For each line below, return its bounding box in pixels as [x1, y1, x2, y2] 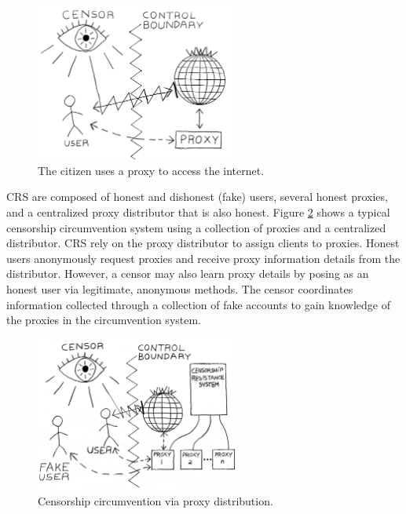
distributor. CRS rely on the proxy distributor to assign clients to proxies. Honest [6, 235, 400, 251]
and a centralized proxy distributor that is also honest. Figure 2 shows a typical [6, 204, 390, 221]
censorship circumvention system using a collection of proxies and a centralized [6, 219, 386, 235]
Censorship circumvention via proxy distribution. [38, 493, 273, 509]
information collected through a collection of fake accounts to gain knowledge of [6, 296, 390, 312]
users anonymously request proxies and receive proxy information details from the [6, 250, 401, 266]
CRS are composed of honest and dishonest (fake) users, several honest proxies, [6, 188, 388, 205]
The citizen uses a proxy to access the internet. [38, 162, 265, 178]
